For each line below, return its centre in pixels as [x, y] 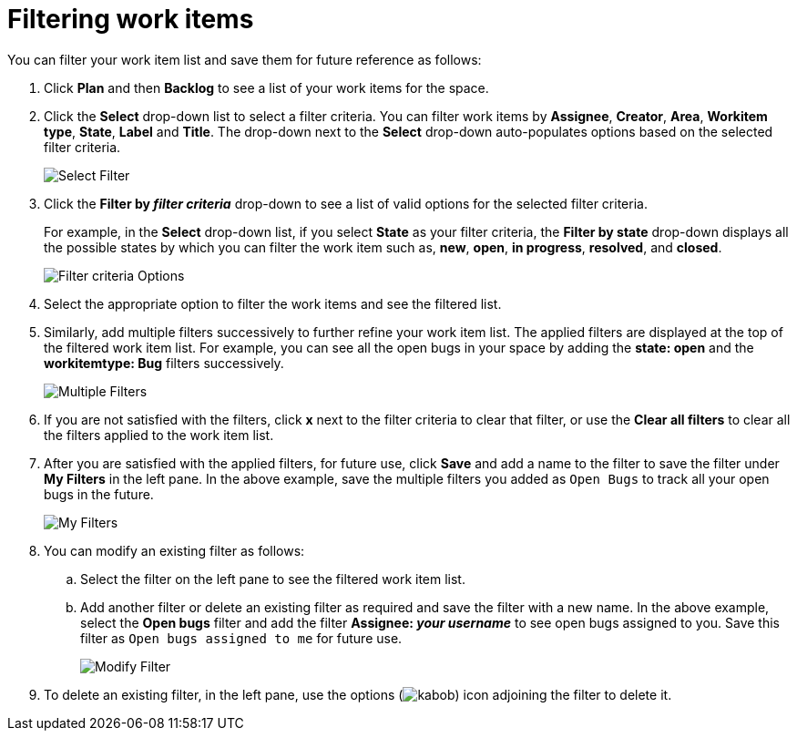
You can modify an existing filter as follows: [174, 550]
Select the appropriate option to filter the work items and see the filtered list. [273, 303]
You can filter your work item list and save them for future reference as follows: [245, 59]
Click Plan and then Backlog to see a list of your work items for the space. [266, 87]
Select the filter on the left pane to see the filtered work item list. [273, 579]
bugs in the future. [99, 494]
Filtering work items [131, 19]
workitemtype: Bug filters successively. [164, 363]
